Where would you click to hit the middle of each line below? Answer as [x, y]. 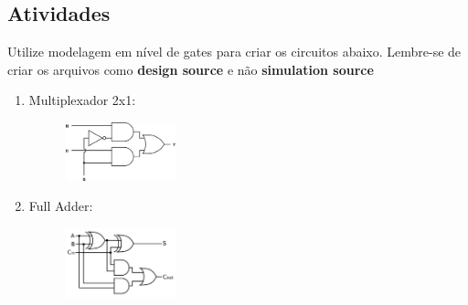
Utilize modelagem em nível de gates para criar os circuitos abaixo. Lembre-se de [234, 52]
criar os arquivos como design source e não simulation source [191, 69]
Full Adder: [61, 206]
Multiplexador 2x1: [82, 100]
